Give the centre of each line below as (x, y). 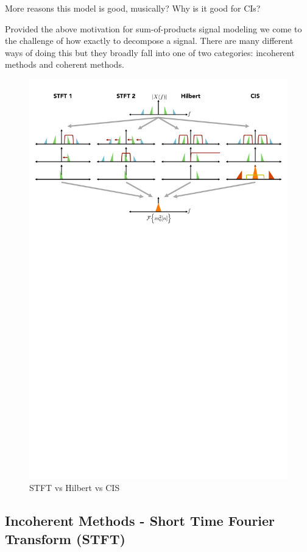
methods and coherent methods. (65, 64)
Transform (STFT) (65, 538)
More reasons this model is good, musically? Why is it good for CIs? (133, 8)
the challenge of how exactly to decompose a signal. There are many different (149, 41)
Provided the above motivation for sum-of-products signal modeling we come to (153, 28)
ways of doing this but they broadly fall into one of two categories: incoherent (150, 52)
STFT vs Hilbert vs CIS (75, 488)
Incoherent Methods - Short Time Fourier (140, 521)
